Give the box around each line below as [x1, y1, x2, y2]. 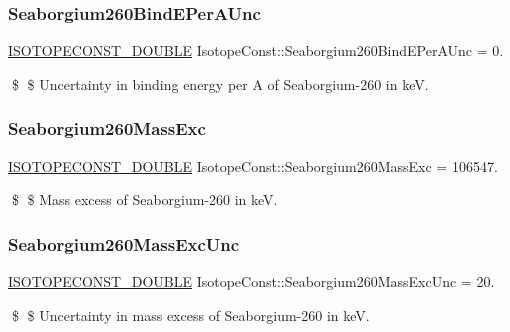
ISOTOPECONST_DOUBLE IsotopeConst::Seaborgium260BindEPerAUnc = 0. [8, 40, 504, 61]
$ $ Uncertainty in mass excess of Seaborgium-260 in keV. [11, 304, 370, 325]
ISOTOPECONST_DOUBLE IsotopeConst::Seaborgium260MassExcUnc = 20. [8, 271, 495, 292]
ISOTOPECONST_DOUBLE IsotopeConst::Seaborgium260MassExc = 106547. [8, 155, 498, 176]
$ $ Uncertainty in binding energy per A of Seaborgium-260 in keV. [11, 73, 429, 94]
